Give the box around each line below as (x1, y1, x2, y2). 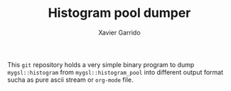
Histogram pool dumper (48, 5, 191, 21)
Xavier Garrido (98, 28, 141, 37)
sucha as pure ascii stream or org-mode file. (7, 75, 134, 84)
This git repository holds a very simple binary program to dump (7, 60, 195, 68)
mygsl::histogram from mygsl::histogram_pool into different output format (7, 68, 224, 76)
